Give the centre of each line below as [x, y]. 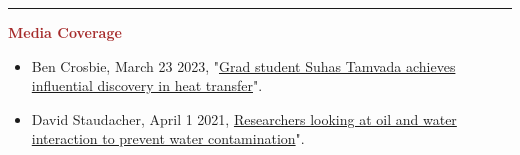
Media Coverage [65, 32]
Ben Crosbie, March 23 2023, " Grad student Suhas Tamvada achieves [243, 65]
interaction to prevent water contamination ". [168, 138]
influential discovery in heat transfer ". [147, 85]
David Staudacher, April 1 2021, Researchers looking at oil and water [244, 118]
